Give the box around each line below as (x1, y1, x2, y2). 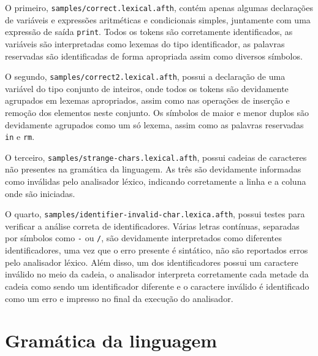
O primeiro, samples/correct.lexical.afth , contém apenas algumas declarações (5, 1, 313, 14)
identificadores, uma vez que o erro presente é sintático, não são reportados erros (5, 244, 308, 257)
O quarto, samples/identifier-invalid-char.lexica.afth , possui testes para (5, 207, 305, 220)
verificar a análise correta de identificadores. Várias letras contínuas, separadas (5, 219, 300, 232)
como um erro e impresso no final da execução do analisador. (5, 292, 233, 304)
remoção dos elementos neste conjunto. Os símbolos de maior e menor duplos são (5, 106, 309, 118)
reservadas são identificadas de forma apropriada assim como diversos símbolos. (5, 49, 303, 62)
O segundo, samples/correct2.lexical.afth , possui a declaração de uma (5, 70, 286, 83)
